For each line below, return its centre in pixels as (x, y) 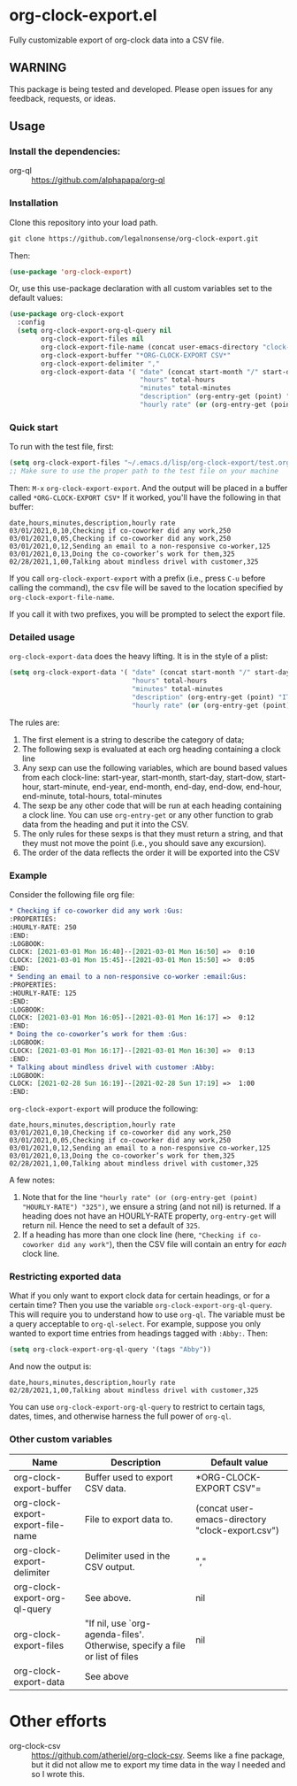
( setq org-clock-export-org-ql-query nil (95, 331)
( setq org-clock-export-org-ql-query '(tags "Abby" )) (110, 1350)
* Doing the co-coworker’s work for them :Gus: (99, 1035)
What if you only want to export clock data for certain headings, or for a (140, 1296)
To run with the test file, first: (62, 447)
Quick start (34, 427)
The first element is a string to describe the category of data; (133, 739)
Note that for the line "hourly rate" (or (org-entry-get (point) (140, 1197)
